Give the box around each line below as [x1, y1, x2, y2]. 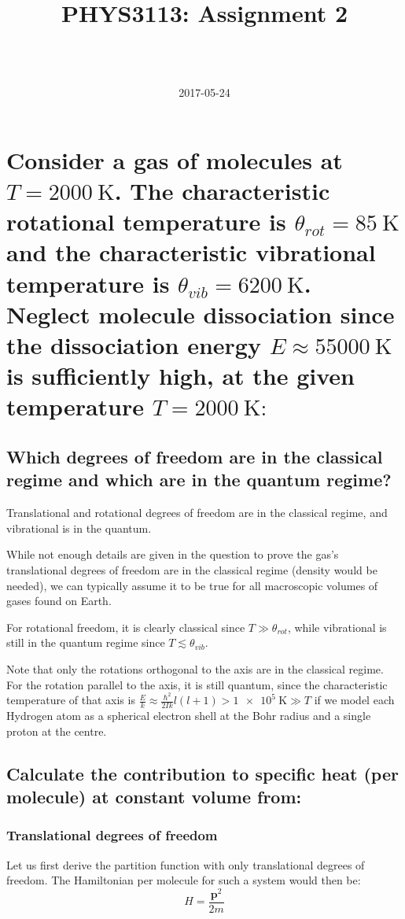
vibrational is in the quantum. [6, 519, 152, 536]
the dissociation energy [6, 329, 261, 361]
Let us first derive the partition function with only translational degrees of [6, 856, 365, 873]
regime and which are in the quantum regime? [6, 467, 392, 492]
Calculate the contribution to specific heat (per [6, 761, 399, 785]
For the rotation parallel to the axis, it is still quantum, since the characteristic [6, 676, 388, 692]
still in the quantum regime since [6, 634, 165, 651]
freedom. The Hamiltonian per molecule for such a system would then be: [6, 872, 361, 888]
